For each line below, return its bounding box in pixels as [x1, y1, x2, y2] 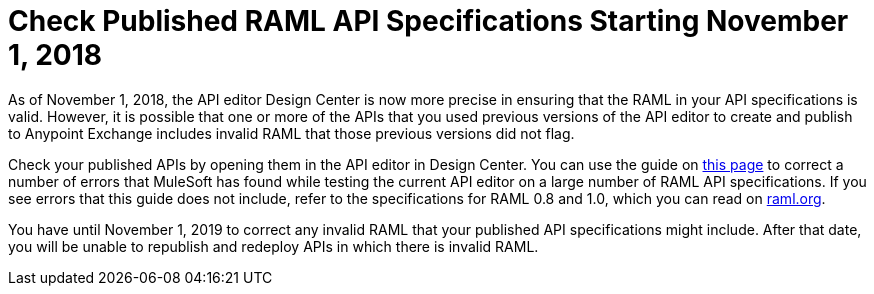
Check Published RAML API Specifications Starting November [8, 4, 849, 38]
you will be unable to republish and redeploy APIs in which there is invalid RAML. [8, 237, 539, 255]
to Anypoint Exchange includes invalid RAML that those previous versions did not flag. [8, 124, 575, 142]
